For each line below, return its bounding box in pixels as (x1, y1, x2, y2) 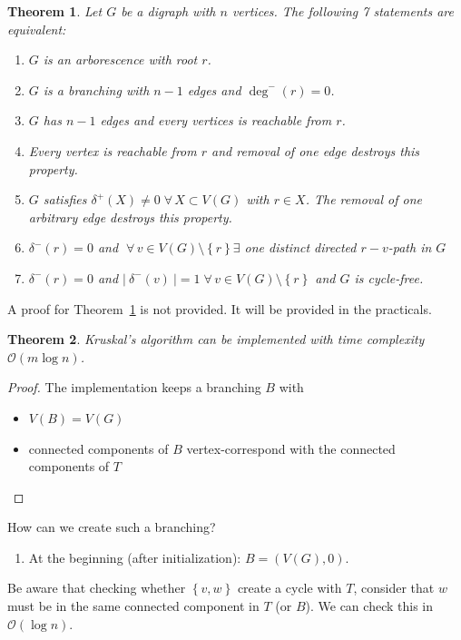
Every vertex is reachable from (28, 141, 197, 160)
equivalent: (7, 19, 66, 38)
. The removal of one (305, 190, 422, 209)
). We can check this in (305, 596, 433, 615)
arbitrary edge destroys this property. (28, 207, 232, 226)
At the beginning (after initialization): (28, 547, 241, 566)
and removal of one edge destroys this (211, 141, 420, 160)
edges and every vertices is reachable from (100, 111, 332, 130)
